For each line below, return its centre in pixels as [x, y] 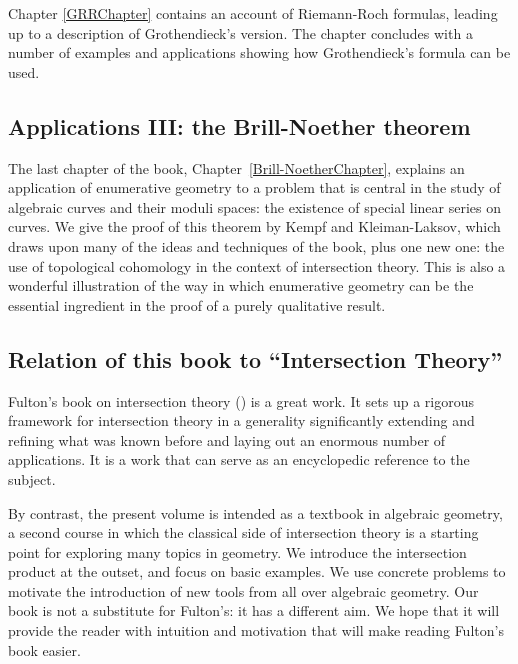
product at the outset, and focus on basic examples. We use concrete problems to [257, 571]
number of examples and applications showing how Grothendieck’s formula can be [259, 52]
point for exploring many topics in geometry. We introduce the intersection [237, 551]
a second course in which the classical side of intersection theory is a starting [243, 532]
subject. [32, 478]
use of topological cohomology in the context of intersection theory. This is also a [257, 265]
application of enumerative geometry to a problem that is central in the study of [254, 187]
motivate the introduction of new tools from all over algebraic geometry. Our [243, 590]
